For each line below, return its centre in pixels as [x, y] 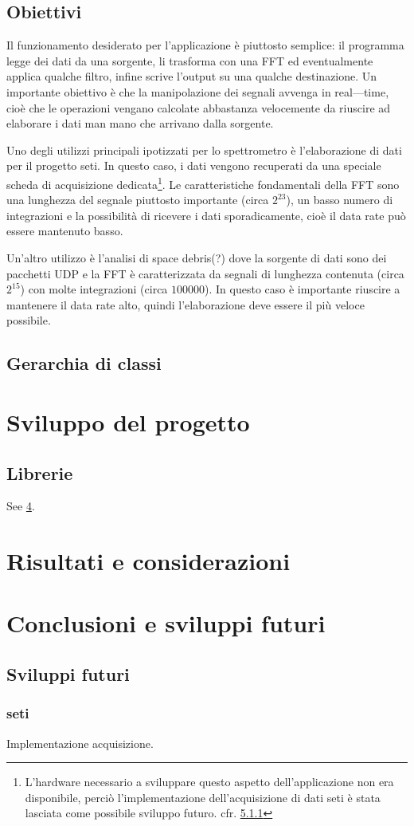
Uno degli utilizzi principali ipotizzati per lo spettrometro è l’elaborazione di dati [204, 149]
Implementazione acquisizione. [80, 743]
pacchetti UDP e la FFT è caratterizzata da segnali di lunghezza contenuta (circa [205, 273]
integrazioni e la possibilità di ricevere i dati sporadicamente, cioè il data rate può [206, 215]
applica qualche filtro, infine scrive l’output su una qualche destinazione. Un [192, 76]
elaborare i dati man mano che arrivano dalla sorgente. [140, 123]
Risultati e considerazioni [148, 561]
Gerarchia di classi [84, 363]
